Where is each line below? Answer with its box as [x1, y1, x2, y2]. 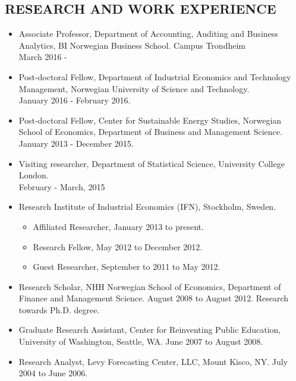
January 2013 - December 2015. [18, 137, 134, 149]
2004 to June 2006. [18, 367, 88, 379]
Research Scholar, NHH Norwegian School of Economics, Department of [18, 280, 281, 292]
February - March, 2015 [18, 180, 105, 193]
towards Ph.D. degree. [18, 303, 100, 316]
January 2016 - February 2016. [18, 94, 131, 106]
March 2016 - [18, 51, 67, 63]
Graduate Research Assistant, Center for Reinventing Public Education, [18, 323, 281, 336]
